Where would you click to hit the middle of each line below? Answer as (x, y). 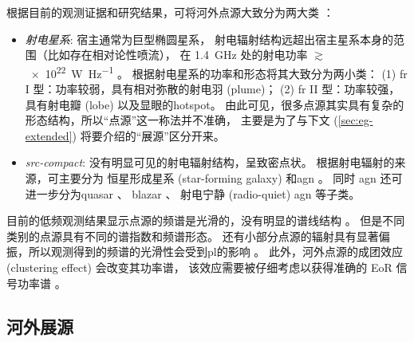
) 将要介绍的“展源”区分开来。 (148, 135)
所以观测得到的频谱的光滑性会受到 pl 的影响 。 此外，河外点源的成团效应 (216, 252)
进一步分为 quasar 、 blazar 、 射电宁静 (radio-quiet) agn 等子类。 (193, 193)
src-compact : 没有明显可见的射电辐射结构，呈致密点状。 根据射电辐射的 (210, 162)
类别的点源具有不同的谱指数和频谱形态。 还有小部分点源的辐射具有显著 (193, 236)
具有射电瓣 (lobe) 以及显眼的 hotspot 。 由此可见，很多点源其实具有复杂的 (215, 104)
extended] (49, 135)
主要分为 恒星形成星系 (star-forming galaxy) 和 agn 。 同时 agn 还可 (231, 178)
